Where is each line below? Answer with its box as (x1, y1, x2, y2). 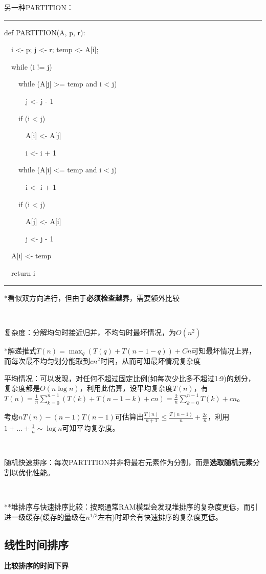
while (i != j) (11, 61, 52, 72)
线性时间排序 (4, 536, 69, 552)
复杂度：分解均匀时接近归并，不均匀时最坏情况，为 (4, 326, 176, 337)
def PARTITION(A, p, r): (4, 27, 85, 37)
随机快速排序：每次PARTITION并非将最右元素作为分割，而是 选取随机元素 (4, 457, 253, 468)
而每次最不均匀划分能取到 (4, 356, 90, 366)
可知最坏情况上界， (191, 345, 256, 356)
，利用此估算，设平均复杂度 (79, 383, 173, 393)
